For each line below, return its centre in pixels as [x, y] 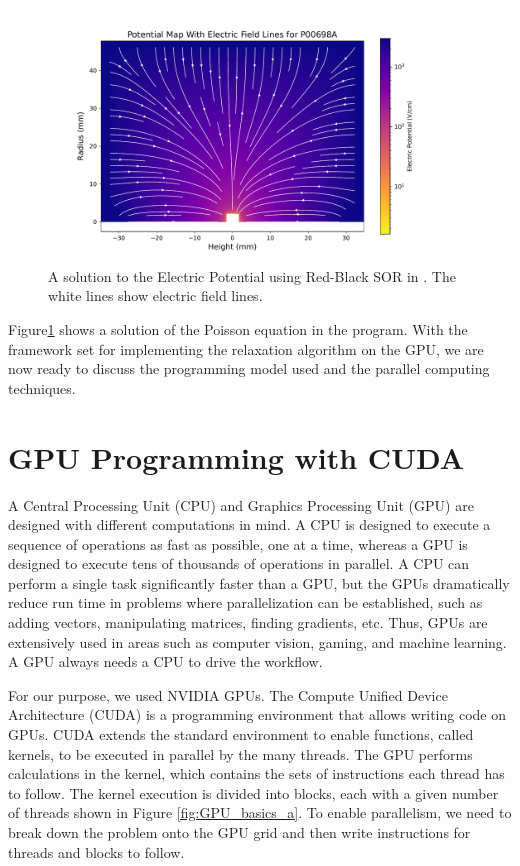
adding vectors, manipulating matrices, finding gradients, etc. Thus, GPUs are [248, 622]
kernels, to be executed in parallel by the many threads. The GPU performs [240, 753]
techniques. [42, 387]
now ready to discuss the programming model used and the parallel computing [249, 368]
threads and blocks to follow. [96, 851]
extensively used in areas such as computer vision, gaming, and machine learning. [257, 641]
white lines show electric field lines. [155, 295]
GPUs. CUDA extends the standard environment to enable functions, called [241, 734]
